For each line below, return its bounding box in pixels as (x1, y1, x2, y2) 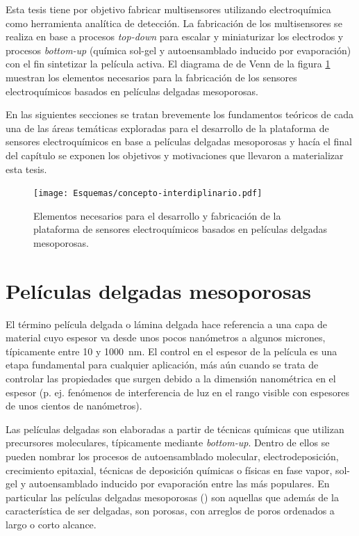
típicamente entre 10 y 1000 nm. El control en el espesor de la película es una (6, 343, 337, 358)
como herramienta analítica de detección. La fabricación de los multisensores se (6, 15, 342, 30)
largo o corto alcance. (6, 517, 97, 531)
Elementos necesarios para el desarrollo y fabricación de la (33, 208, 281, 222)
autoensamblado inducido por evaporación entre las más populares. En (28, 476, 330, 491)
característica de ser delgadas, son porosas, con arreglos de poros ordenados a (6, 503, 335, 518)
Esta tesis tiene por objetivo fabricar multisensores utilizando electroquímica (6, 2, 331, 16)
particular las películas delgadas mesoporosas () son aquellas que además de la (6, 489, 339, 504)
